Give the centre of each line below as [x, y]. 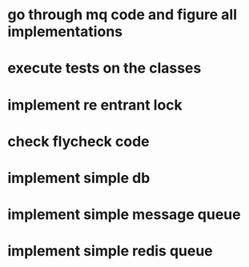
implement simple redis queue [110, 251]
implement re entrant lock [95, 105]
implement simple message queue [124, 215]
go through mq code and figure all [122, 15]
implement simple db [79, 178]
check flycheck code [78, 141]
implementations [65, 32]
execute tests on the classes [104, 68]
